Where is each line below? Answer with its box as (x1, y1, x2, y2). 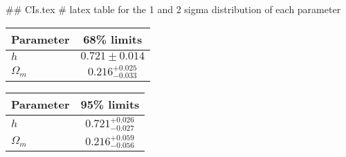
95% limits (80, 96, 140, 113)
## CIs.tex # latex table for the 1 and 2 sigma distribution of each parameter (6, 2, 341, 16)
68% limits (83, 30, 143, 47)
